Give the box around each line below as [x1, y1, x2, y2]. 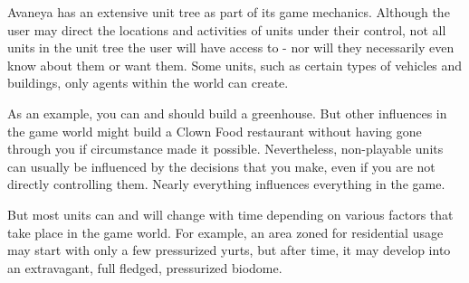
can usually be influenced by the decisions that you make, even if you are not [7, 156, 435, 175]
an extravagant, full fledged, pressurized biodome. [7, 258, 282, 277]
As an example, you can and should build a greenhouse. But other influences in [7, 103, 447, 122]
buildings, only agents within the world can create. [7, 73, 289, 92]
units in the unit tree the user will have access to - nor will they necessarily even [7, 38, 455, 57]
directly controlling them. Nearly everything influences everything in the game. [7, 175, 445, 193]
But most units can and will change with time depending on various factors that [7, 204, 454, 223]
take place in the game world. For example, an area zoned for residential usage [7, 222, 444, 241]
